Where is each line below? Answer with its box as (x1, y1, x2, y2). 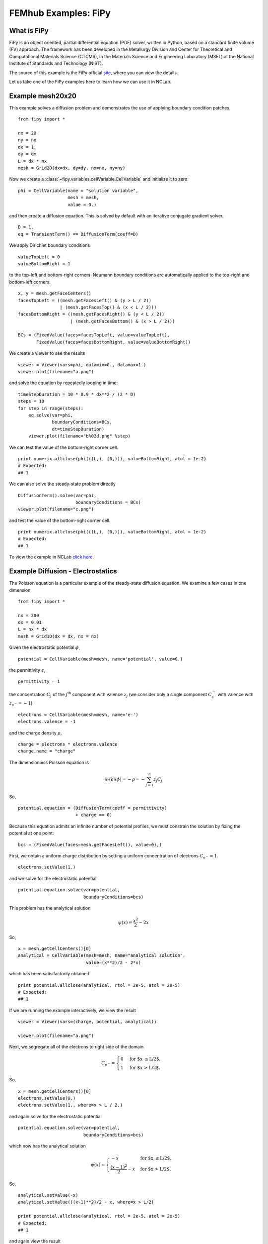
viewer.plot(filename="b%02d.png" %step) (28, 433, 131, 439)
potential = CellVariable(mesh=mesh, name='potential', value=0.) (18, 656, 183, 662)
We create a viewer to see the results (9, 350, 85, 356)
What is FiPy (9, 26, 49, 35)
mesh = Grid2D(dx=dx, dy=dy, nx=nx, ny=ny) (18, 165, 126, 171)
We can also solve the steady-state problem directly (9, 481, 116, 487)
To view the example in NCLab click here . (9, 554, 94, 560)
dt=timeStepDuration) (52, 426, 105, 432)
